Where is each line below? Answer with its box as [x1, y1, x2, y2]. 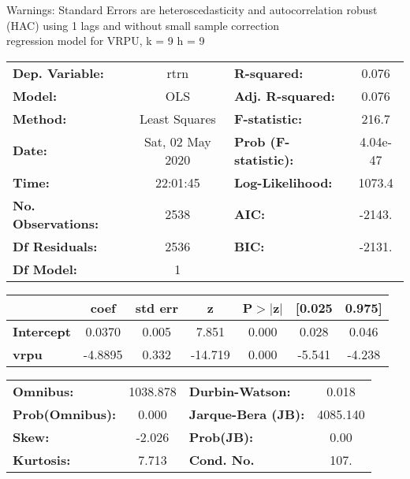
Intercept [13, 321, 71, 340]
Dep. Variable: [13, 63, 104, 82]
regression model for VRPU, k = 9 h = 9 [6, 32, 205, 49]
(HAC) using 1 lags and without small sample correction [6, 17, 280, 33]
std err [135, 298, 178, 317]
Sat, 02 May [143, 132, 211, 150]
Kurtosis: [13, 450, 71, 469]
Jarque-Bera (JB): [188, 404, 305, 423]
